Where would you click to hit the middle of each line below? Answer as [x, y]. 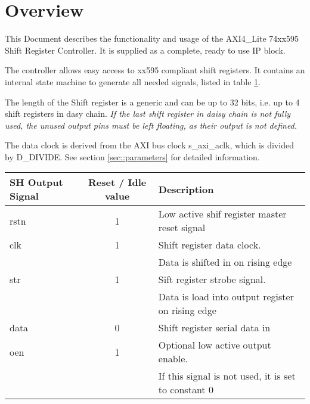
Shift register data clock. [210, 245]
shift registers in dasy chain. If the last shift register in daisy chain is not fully [148, 114]
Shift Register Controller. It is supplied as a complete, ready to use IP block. [145, 50]
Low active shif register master [222, 214]
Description [186, 189]
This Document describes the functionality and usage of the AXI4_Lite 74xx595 [152, 38]
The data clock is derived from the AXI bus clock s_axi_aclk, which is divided [149, 145]
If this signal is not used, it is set [227, 376]
